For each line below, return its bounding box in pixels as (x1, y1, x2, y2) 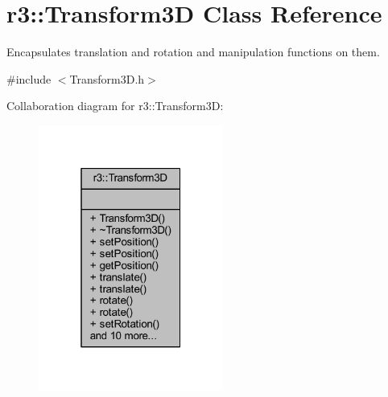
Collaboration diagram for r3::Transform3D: (6, 97, 224, 114)
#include (6, 70, 52, 87)
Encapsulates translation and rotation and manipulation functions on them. (6, 43, 380, 60)
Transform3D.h (69, 70, 145, 87)
